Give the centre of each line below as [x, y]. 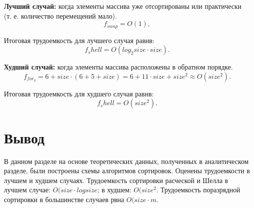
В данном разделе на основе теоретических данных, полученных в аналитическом [126, 161]
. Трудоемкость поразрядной [198, 190]
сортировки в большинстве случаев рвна [64, 199]
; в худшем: [115, 190]
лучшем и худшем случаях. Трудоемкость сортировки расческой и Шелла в [116, 180]
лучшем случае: [27, 190]
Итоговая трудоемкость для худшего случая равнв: [79, 93]
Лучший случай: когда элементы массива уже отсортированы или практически [123, 6]
